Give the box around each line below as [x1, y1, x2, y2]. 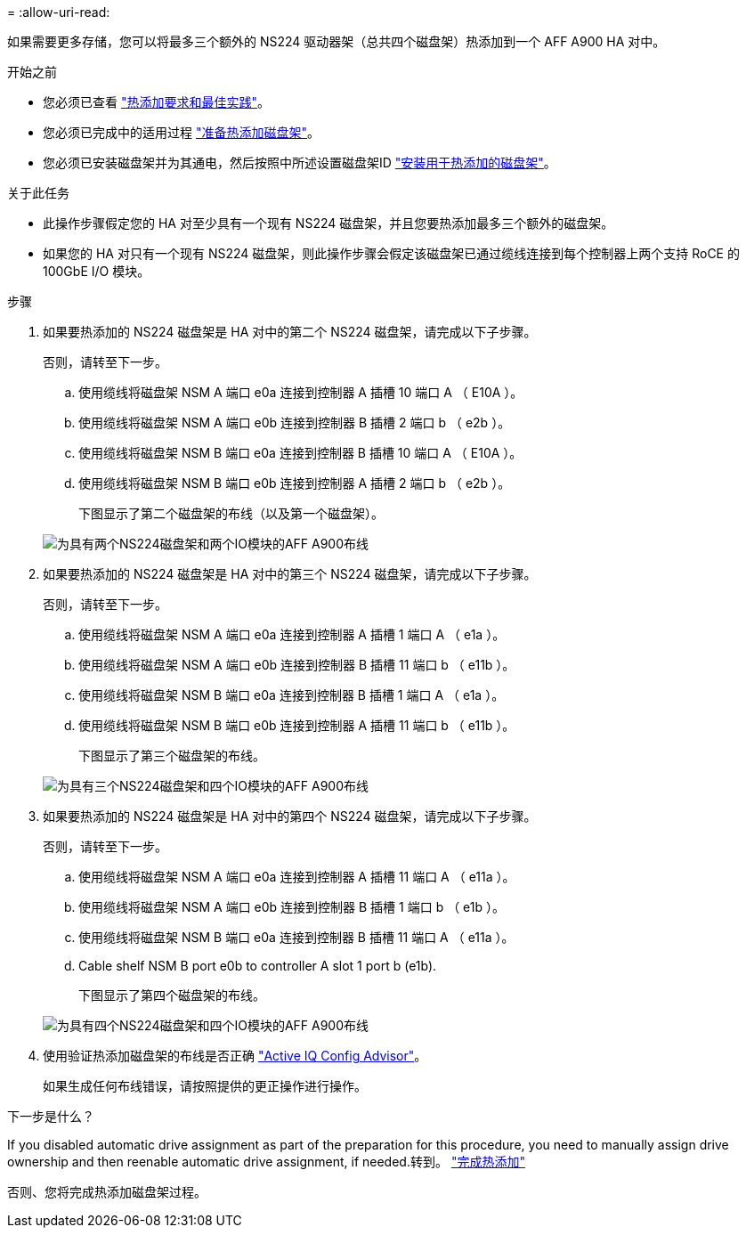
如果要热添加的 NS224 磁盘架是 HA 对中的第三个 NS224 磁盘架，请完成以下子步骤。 [43, 566, 537, 581]
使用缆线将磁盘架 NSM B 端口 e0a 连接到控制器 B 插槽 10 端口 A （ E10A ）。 [78, 445, 523, 460]
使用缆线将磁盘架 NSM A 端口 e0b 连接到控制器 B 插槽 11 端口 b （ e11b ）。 [78, 657, 515, 672]
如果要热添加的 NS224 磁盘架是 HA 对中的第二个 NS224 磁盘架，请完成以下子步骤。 [43, 324, 537, 339]
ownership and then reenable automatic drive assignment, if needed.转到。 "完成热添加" [7, 1154, 525, 1169]
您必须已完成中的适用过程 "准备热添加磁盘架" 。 [43, 125, 320, 140]
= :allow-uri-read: [7, 4, 110, 20]
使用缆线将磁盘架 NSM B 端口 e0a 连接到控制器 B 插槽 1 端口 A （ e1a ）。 [78, 687, 505, 703]
